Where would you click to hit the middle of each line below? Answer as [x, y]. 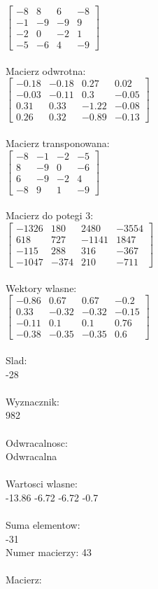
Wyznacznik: [33, 401]
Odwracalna [31, 456]
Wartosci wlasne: [42, 484]
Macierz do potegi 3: [50, 215]
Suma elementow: [43, 525]
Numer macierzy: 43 [49, 552]
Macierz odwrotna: [46, 70]
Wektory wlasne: [41, 287]
